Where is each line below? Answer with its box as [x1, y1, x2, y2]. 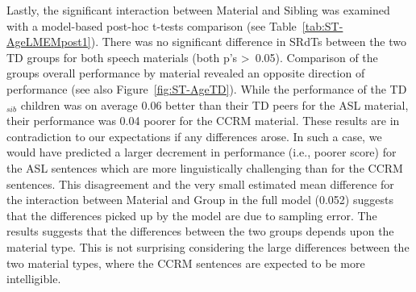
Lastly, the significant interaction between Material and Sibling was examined [6, 2, 390, 18]
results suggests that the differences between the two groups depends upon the [6, 223, 394, 240]
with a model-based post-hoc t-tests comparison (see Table [6, 17, 297, 34]
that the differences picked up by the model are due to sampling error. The [6, 206, 377, 223]
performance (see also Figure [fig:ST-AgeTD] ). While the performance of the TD [6, 80, 407, 97]
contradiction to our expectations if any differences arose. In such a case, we [6, 127, 382, 144]
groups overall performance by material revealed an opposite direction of [6, 65, 365, 81]
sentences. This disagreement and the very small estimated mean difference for [6, 175, 394, 192]
